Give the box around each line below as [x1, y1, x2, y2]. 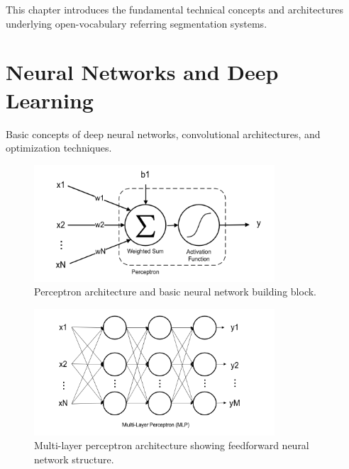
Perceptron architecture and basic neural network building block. [34, 284, 316, 299]
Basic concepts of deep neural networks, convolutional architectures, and [6, 126, 321, 141]
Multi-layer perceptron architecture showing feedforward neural [34, 438, 309, 453]
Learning [6, 85, 94, 114]
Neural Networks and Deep [6, 57, 279, 86]
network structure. [34, 451, 114, 466]
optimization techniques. [6, 140, 112, 155]
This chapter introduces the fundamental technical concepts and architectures [6, 2, 344, 16]
